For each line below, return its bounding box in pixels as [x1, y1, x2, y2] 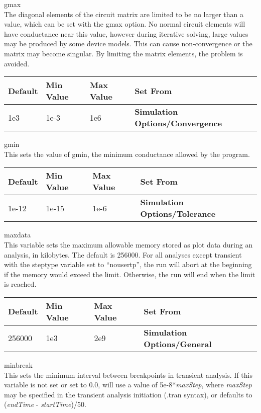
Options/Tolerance [140, 208, 216, 220]
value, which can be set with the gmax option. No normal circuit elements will [4, 19, 245, 29]
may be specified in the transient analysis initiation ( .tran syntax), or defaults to [4, 389, 252, 399]
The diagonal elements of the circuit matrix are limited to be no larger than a [4, 9, 244, 19]
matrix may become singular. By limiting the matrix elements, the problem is [4, 48, 243, 58]
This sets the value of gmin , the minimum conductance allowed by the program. [4, 148, 250, 159]
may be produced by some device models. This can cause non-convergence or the [4, 38, 252, 49]
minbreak [4, 359, 33, 370]
